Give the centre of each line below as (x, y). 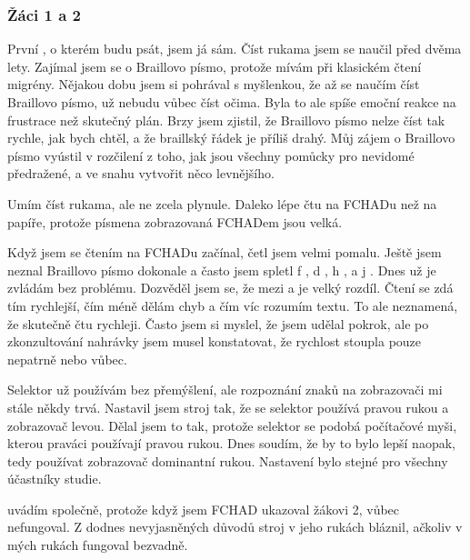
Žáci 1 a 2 (44, 14)
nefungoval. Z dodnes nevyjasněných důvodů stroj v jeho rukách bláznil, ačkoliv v (235, 527)
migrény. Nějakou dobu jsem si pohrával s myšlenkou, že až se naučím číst (214, 84)
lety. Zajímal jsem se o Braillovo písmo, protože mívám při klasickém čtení (215, 66)
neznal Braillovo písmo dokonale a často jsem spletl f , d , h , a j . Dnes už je (222, 270)
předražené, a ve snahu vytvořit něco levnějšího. (141, 173)
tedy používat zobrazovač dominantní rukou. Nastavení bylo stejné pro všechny (228, 460)
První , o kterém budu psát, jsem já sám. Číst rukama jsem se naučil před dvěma (235, 49)
